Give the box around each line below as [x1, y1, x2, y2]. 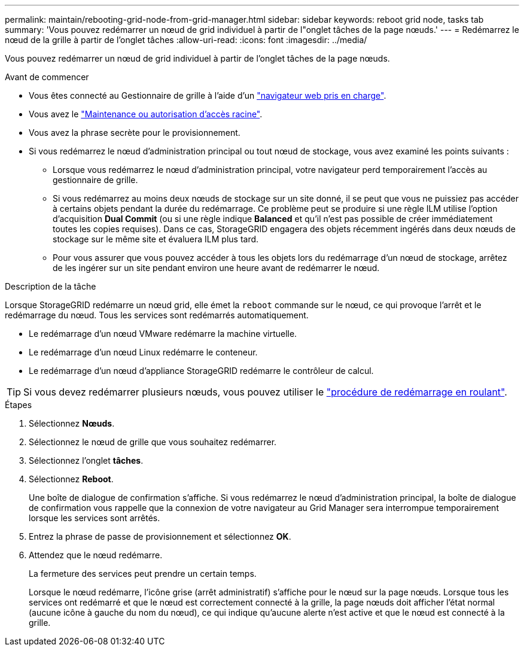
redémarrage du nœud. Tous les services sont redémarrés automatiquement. [5, 310, 309, 320]
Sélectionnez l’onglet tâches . [29, 455, 144, 466]
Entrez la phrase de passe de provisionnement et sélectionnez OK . [29, 531, 291, 542]
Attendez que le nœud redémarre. [29, 550, 163, 560]
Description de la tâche [5, 281, 96, 291]
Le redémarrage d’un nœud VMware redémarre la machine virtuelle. [29, 328, 297, 339]
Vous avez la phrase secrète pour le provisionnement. [29, 127, 240, 138]
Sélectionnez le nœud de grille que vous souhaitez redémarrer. [29, 437, 277, 447]
